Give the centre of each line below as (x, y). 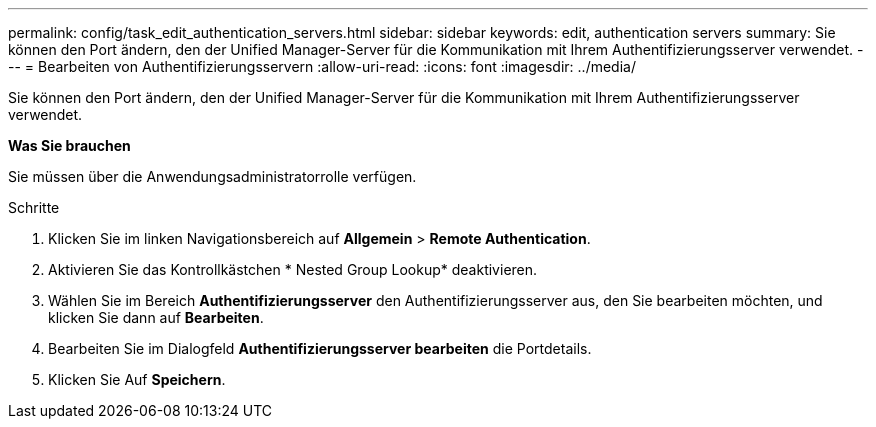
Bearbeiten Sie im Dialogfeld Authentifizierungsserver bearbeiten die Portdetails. (320, 348)
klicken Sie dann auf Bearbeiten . (156, 317)
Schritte (34, 207)
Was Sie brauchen (69, 145)
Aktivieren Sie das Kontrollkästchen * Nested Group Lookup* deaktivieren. (293, 269)
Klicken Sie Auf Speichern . (137, 379)
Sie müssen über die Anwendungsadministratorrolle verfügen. (212, 176)
